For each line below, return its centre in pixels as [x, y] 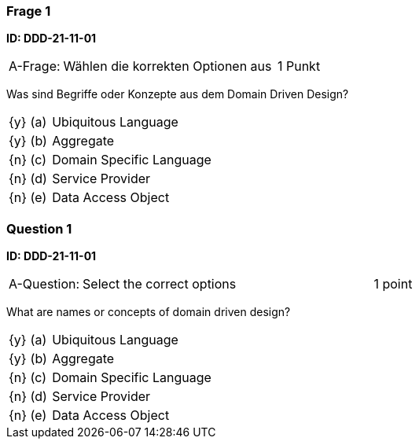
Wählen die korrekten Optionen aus [167, 66]
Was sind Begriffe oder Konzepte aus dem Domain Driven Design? [178, 94]
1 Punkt [299, 66]
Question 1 [39, 228]
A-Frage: [35, 66]
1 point [393, 284]
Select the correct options [160, 284]
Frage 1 [29, 11]
